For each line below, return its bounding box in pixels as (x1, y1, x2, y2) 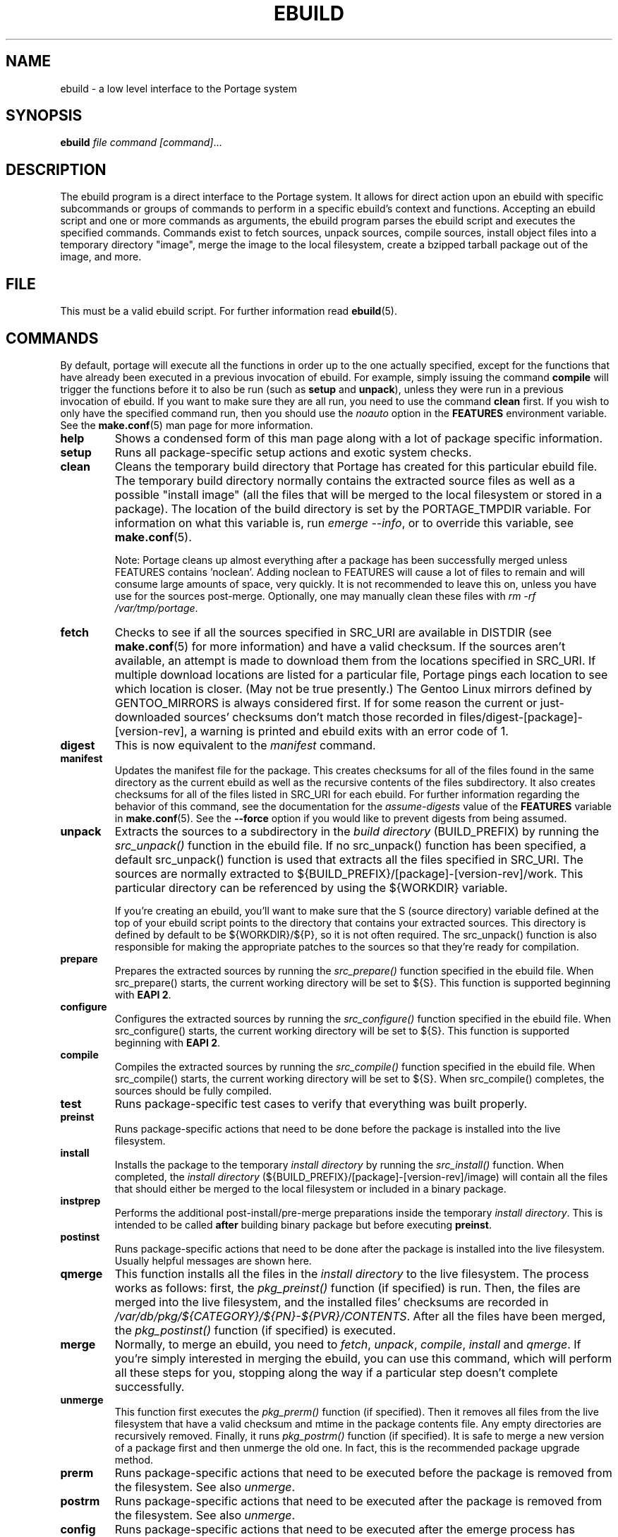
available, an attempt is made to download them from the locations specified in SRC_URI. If (114, 653, 596, 668)
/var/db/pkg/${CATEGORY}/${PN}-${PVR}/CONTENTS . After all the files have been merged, (114, 1308, 606, 1323)
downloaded (114, 709, 181, 724)
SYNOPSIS (6, 107, 83, 125)
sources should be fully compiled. (114, 1084, 272, 1097)
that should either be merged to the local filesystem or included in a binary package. (114, 1182, 507, 1195)
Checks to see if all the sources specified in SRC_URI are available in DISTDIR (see (114, 625, 552, 639)
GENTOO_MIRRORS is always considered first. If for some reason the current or (114, 695, 538, 710)
